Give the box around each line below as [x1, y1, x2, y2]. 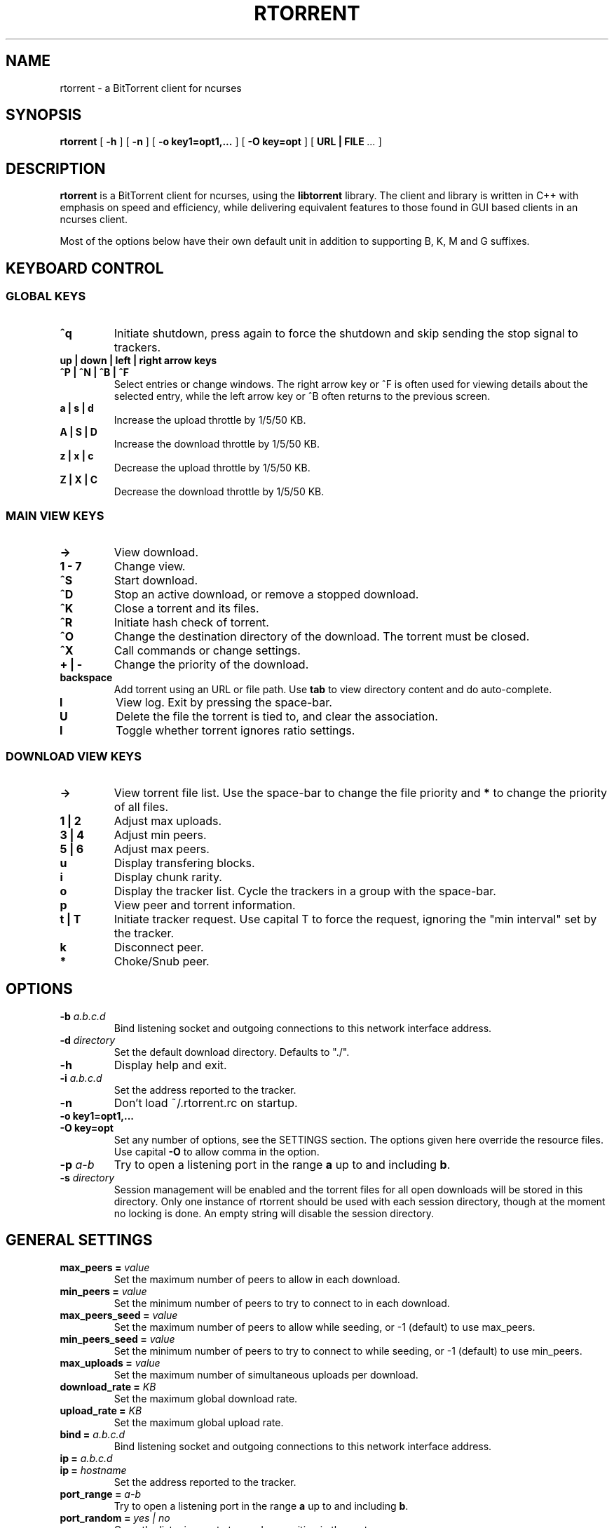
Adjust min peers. [114, 828, 207, 842]
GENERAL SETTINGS [6, 1231, 153, 1249]
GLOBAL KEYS [6, 289, 86, 304]
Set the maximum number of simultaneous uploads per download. [114, 1368, 418, 1381]
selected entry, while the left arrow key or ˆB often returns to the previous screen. [114, 389, 491, 402]
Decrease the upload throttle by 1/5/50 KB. [114, 461, 311, 474]
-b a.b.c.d [60, 1010, 106, 1022]
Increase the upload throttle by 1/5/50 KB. [114, 413, 306, 426]
